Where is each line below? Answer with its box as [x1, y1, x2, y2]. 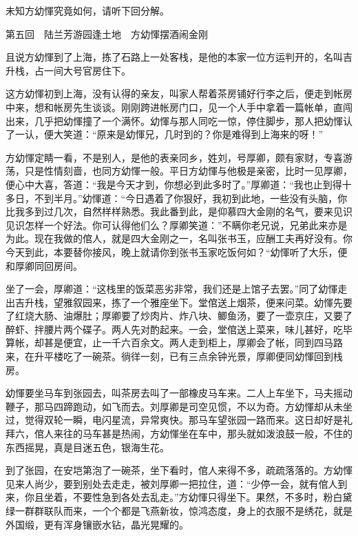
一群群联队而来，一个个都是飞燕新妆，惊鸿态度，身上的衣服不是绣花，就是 [14, 504, 352, 517]
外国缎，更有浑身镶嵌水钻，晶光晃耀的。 [6, 517, 189, 531]
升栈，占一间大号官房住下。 [6, 63, 131, 77]
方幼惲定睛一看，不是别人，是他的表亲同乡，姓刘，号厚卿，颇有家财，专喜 [6, 150, 343, 164]
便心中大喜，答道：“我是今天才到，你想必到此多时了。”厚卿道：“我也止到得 [6, 177, 342, 191]
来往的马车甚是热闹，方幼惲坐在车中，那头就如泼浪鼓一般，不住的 [53, 426, 352, 441]
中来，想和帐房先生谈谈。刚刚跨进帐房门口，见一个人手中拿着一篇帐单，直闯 [6, 99, 352, 114]
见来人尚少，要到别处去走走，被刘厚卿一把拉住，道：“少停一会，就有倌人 [6, 476, 338, 490]
